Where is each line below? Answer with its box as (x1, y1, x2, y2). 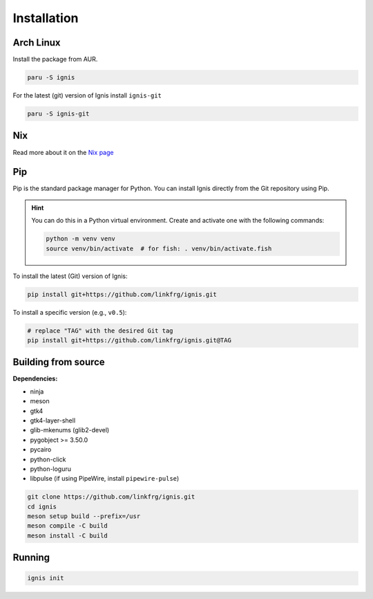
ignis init (27, 574, 64, 582)
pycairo (30, 445, 52, 454)
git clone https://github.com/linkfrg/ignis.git (27, 493, 195, 501)
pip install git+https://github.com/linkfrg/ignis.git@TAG (27, 336, 231, 344)
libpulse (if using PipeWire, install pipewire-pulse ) (30, 474, 180, 483)
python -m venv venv (46, 235, 115, 243)
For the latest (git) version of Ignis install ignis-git (12, 91, 162, 100)
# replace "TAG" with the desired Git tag (27, 326, 173, 335)
